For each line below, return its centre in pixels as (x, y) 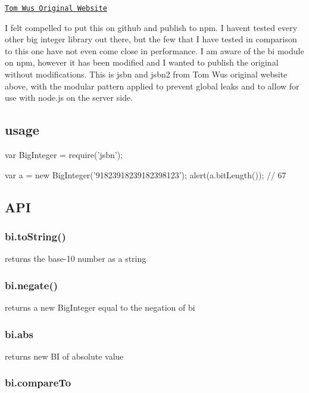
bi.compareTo (38, 383)
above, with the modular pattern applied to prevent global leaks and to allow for (152, 86)
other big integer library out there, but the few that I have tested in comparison (151, 39)
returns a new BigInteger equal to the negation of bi (100, 307)
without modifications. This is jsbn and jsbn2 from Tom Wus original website (146, 74)
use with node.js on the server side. (69, 98)
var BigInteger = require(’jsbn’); (64, 155)
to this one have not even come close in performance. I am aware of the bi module (154, 50)
